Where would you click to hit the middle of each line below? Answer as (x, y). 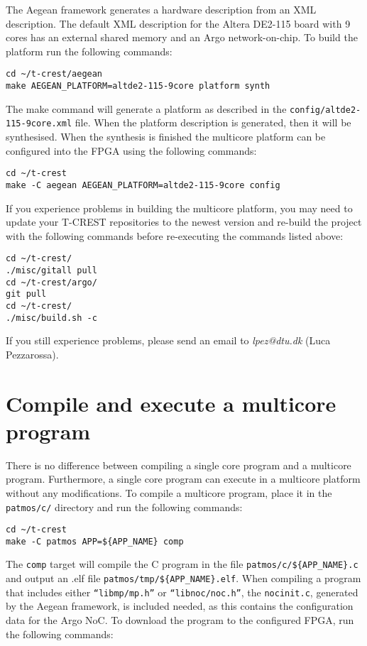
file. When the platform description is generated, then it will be (213, 122)
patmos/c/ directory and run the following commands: (124, 507)
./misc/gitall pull (51, 270)
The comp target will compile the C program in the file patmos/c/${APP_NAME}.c (182, 564)
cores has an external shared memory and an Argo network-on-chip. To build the (182, 37)
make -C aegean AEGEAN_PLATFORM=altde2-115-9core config (143, 185)
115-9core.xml (39, 124)
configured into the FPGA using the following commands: (131, 150)
